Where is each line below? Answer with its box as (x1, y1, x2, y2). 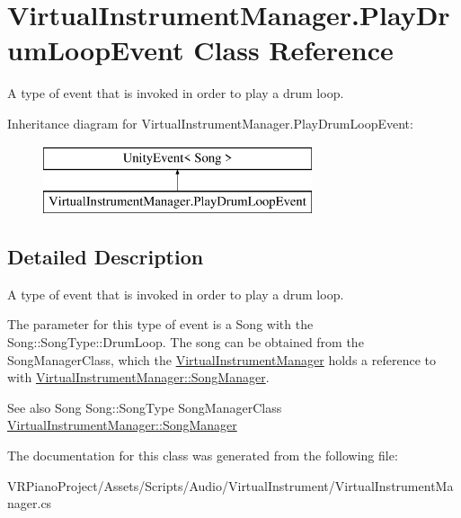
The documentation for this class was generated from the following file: (7, 446, 398, 465)
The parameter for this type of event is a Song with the (7, 315, 314, 334)
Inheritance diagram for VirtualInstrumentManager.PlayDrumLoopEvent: (7, 113, 413, 132)
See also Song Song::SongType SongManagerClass (7, 397, 282, 416)
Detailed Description (7, 243, 204, 271)
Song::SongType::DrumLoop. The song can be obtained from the (7, 333, 364, 352)
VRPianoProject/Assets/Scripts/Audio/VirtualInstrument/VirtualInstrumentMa (7, 476, 454, 495)
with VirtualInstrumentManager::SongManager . (7, 368, 270, 387)
